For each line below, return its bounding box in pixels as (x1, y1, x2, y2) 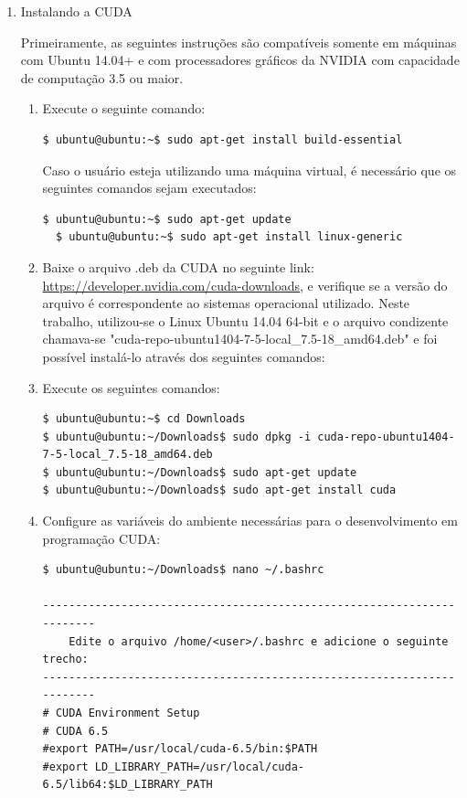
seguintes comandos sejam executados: (42, 178, 257, 197)
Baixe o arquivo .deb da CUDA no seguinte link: (42, 257, 314, 276)
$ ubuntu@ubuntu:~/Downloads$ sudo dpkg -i (42, 430, 312, 443)
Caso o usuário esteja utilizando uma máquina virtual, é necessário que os (42, 160, 457, 179)
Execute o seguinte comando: (42, 99, 206, 118)
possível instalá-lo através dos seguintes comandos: (42, 346, 325, 366)
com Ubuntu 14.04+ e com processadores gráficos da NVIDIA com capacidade (20, 50, 460, 69)
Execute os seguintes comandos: (42, 378, 220, 397)
